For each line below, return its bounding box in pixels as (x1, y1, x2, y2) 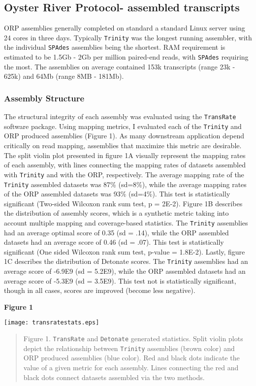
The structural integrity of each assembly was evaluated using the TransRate (4, 111, 236, 122)
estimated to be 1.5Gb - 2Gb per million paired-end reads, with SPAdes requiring (4, 52, 249, 62)
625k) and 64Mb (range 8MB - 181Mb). (4, 71, 124, 81)
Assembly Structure (4, 92, 85, 104)
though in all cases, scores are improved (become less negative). (4, 285, 195, 295)
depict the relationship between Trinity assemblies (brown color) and (23, 343, 235, 353)
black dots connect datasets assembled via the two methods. (23, 372, 205, 382)
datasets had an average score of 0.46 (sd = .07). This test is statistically (4, 237, 224, 247)
